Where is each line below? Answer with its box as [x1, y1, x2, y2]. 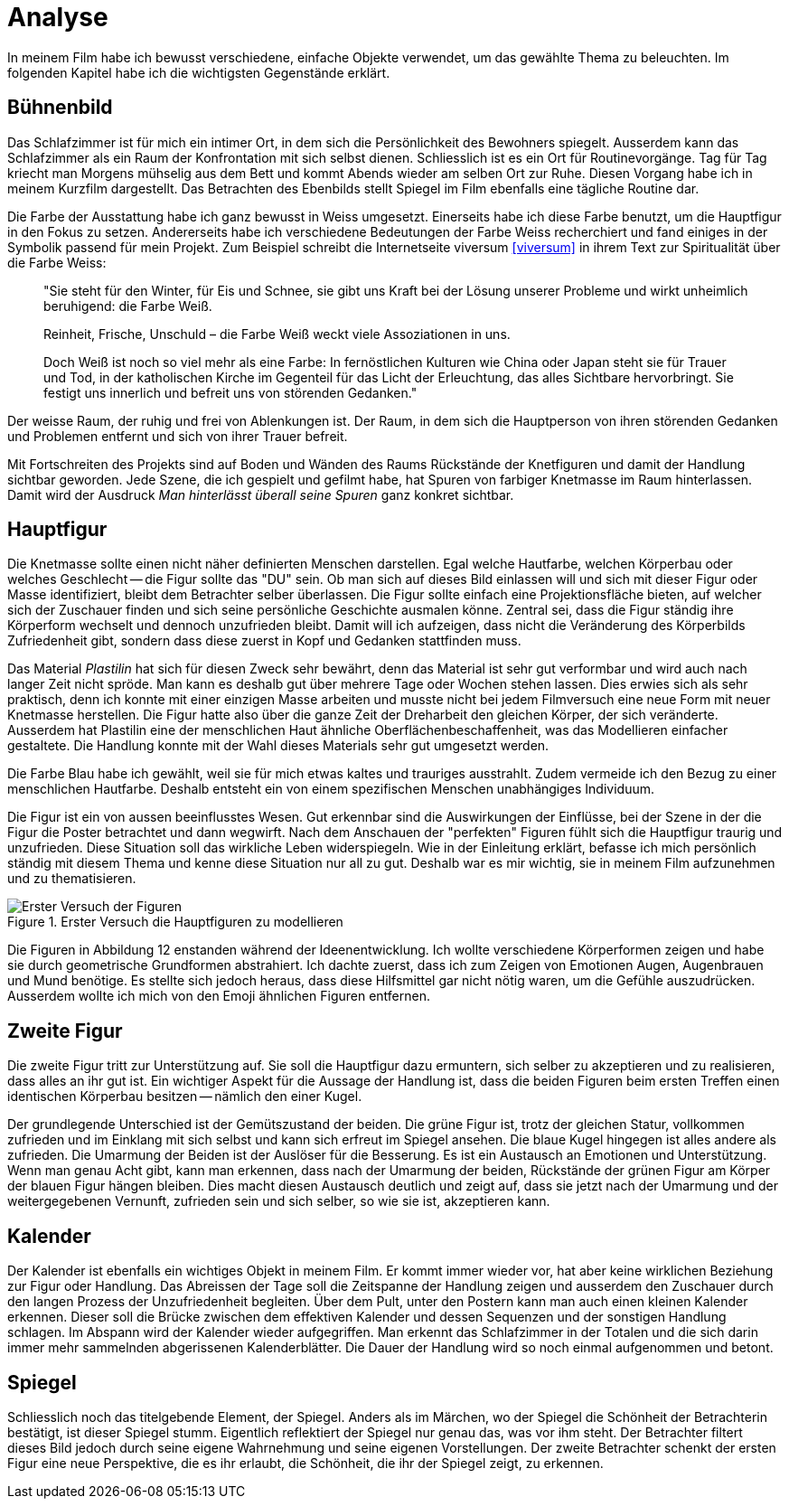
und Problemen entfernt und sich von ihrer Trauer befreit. [7, 428, 348, 444]
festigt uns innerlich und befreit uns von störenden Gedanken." [43, 384, 418, 400]
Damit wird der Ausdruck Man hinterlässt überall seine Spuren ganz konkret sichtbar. [7, 486, 514, 503]
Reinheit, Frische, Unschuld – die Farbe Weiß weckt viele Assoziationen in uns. [43, 325, 511, 342]
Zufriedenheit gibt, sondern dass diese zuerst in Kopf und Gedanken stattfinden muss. [7, 633, 521, 649]
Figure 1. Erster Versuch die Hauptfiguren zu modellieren [7, 914, 343, 930]
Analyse [7, 2, 108, 33]
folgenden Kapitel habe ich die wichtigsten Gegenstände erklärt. [7, 64, 390, 80]
